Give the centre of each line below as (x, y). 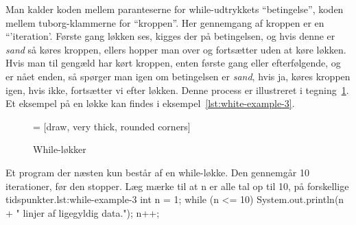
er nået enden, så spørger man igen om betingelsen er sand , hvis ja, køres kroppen (178, 76)
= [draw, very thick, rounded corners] (112, 126)
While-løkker (60, 149)
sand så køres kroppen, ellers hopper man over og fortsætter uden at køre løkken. (176, 49)
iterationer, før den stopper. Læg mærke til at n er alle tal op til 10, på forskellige (177, 186)
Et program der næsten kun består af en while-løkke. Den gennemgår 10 (157, 172)
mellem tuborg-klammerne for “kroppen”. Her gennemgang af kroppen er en (165, 22)
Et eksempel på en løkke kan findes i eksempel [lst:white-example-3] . (150, 103)
